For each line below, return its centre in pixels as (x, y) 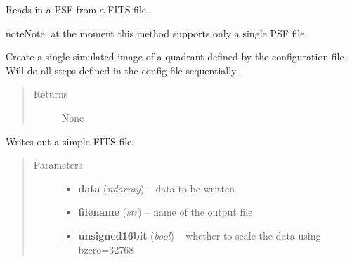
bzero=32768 (106, 249)
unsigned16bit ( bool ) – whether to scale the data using (200, 235)
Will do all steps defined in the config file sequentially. (122, 70)
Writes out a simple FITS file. (70, 141)
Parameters (58, 165)
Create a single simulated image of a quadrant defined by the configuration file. (176, 57)
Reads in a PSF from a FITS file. (77, 9)
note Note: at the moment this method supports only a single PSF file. (157, 33)
